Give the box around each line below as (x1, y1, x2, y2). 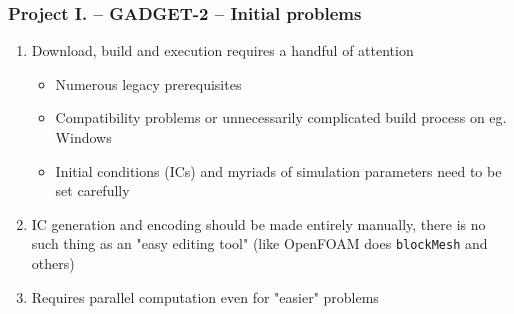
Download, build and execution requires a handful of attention (31, 40, 414, 61)
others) (31, 253, 75, 274)
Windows (55, 127, 112, 147)
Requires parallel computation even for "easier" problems (31, 286, 379, 307)
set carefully (55, 180, 130, 201)
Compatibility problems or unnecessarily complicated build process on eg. (55, 107, 507, 128)
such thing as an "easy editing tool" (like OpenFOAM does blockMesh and (31, 233, 488, 254)
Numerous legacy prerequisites (55, 73, 242, 94)
